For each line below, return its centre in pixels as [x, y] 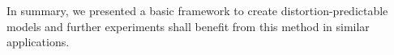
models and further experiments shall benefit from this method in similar [188, 26]
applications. [38, 42]
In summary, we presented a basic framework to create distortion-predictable [197, 10]
